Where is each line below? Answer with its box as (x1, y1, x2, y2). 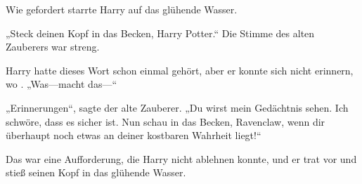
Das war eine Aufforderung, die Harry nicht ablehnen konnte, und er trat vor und (6, 151, 357, 166)
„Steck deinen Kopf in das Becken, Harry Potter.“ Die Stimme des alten (6, 25, 315, 40)
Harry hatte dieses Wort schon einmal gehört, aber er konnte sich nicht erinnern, (6, 63, 354, 77)
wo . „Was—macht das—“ (6, 77, 117, 91)
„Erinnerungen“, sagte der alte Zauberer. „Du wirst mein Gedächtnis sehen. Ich (6, 100, 349, 114)
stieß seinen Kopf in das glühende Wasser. (6, 165, 186, 180)
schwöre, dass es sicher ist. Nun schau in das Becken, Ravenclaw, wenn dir (6, 114, 325, 129)
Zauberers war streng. (6, 39, 100, 54)
